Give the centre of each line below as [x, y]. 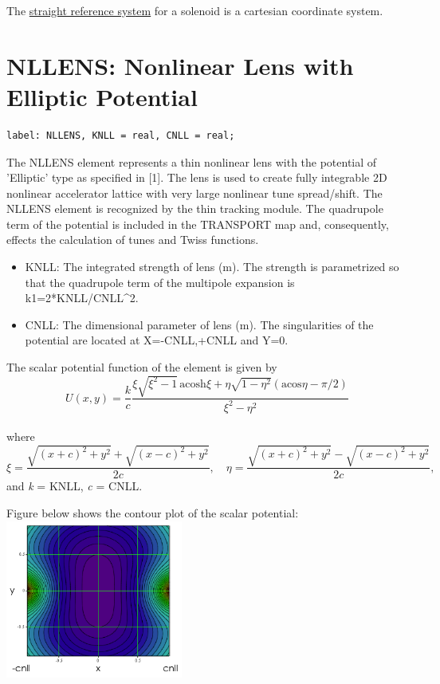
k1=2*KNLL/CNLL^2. [82, 298]
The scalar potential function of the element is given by [142, 367]
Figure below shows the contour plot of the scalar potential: [153, 512]
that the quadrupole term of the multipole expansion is [160, 282]
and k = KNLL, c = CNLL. [75, 486]
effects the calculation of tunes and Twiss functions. [133, 240]
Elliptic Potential [102, 96]
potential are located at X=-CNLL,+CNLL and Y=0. [157, 340]
